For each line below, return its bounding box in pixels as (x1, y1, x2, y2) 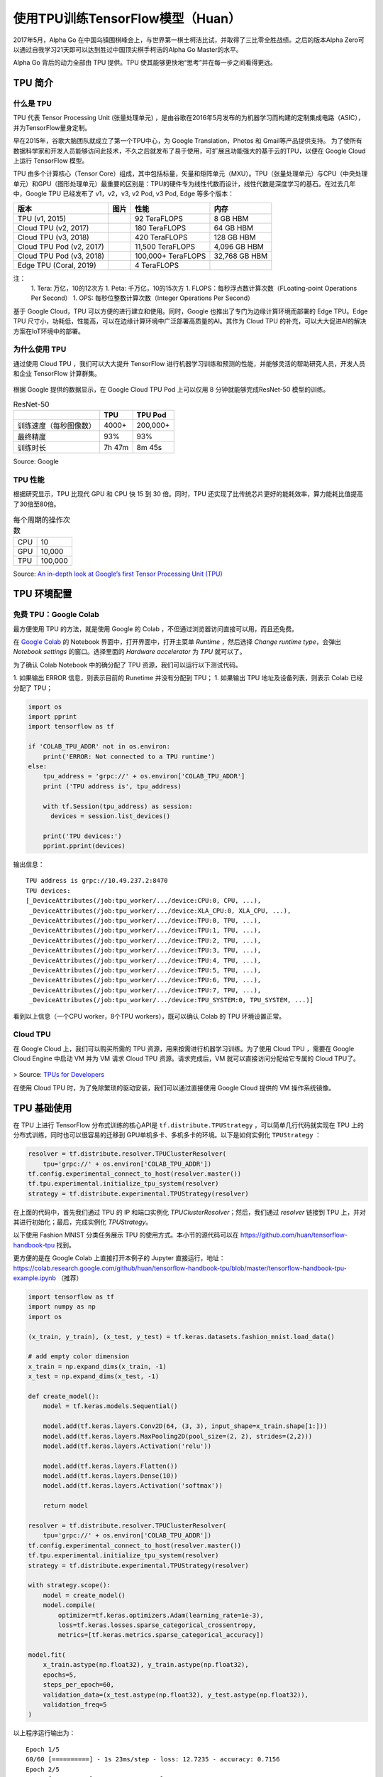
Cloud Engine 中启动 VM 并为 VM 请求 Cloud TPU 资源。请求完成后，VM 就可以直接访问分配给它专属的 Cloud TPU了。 (13, 1054, 360, 1063)
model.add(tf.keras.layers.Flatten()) (43, 1461, 178, 1470)
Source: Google (13, 457, 60, 466)
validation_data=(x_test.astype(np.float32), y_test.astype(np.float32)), (43, 1690, 309, 1699)
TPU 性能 (13, 475, 45, 485)
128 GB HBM (213, 232, 257, 242)
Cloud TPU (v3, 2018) (17, 232, 90, 242)
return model (43, 1502, 89, 1510)
